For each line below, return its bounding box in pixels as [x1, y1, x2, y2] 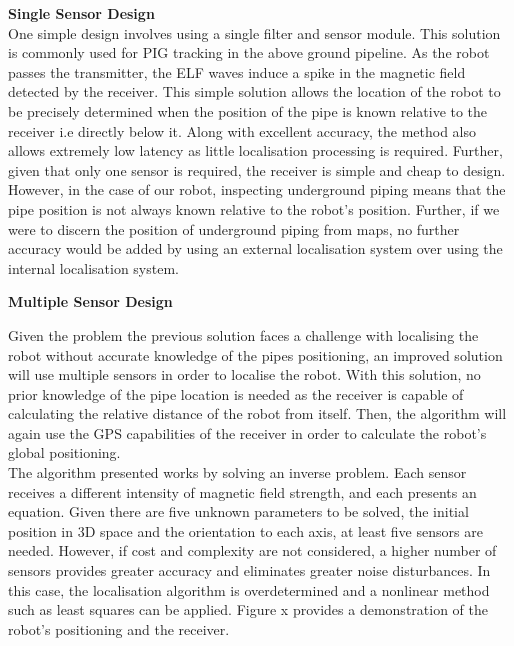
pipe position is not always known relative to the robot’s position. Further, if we [8, 198, 500, 219]
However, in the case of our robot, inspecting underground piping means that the [8, 179, 506, 200]
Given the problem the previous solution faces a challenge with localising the [8, 324, 479, 345]
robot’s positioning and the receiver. [8, 618, 230, 639]
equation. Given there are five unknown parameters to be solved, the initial [8, 501, 469, 522]
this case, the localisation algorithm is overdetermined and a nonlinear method [8, 579, 490, 600]
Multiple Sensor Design [8, 291, 173, 312]
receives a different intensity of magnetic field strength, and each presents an [8, 481, 477, 502]
